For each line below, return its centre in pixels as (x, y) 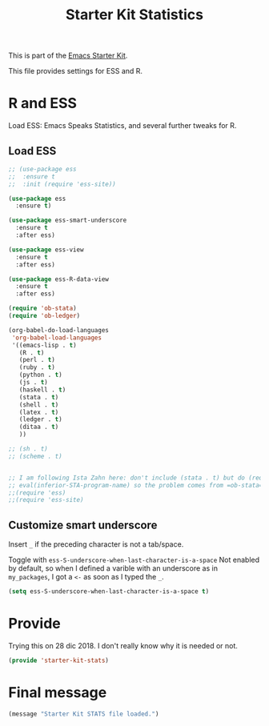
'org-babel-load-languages (57, 338)
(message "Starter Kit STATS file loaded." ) (84, 714)
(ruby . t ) (37, 367)
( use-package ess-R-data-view (59, 279)
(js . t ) (33, 383)
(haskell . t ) (42, 390)
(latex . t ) (39, 412)
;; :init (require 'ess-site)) (62, 184)
